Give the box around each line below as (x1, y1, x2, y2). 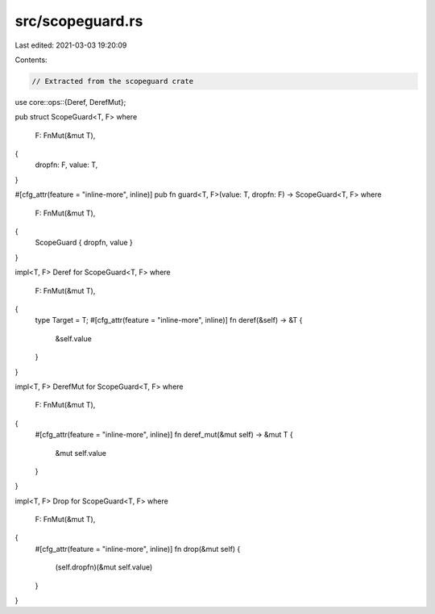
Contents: (14, 55, 48, 65)
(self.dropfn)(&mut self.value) (55, 562, 153, 572)
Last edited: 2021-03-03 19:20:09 (14, 40, 127, 50)
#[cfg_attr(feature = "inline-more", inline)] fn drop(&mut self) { (35, 544, 241, 553)
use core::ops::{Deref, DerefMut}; (14, 97, 126, 107)
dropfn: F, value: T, (35, 160, 98, 169)
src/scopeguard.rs (14, 12, 143, 30)
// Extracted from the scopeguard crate (31, 77, 193, 86)
